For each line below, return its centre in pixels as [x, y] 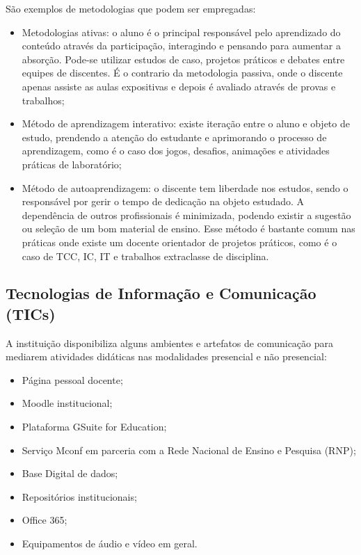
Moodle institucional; [67, 403]
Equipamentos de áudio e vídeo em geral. [110, 544]
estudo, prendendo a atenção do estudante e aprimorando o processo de [174, 137]
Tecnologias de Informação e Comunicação [161, 293]
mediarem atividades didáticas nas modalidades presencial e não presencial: [166, 356]
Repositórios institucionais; [79, 496]
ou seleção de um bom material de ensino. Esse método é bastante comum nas [188, 228]
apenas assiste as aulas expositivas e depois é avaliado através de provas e [179, 86]
